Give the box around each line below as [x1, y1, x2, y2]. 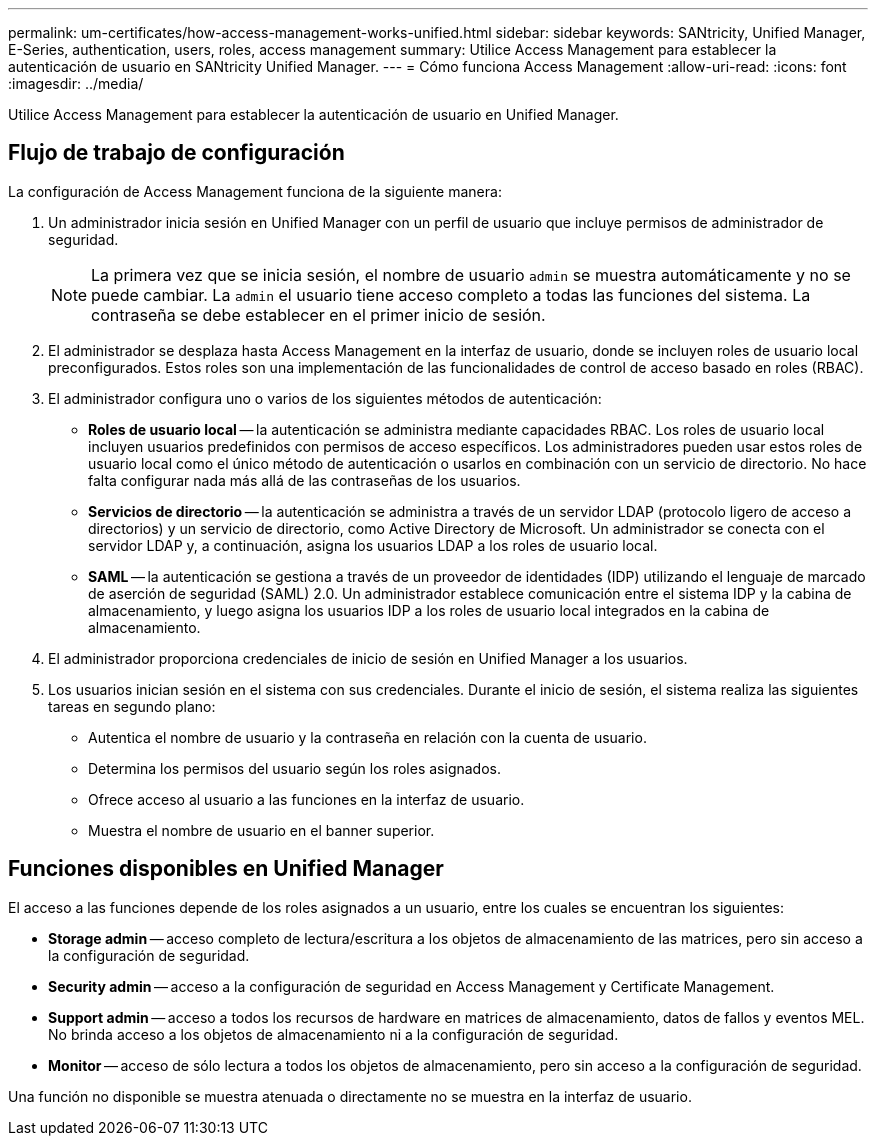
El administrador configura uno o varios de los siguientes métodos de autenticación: [48, 389, 602, 407]
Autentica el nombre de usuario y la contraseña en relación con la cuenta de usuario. [88, 728, 647, 746]
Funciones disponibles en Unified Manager [8, 856, 444, 882]
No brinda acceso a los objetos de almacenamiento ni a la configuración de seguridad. [48, 1025, 619, 1043]
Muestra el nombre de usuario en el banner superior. [88, 821, 435, 839]
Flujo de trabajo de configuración [8, 140, 345, 166]
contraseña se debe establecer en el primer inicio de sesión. [91, 304, 546, 325]
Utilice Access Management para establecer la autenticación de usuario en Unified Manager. [8, 106, 619, 123]
